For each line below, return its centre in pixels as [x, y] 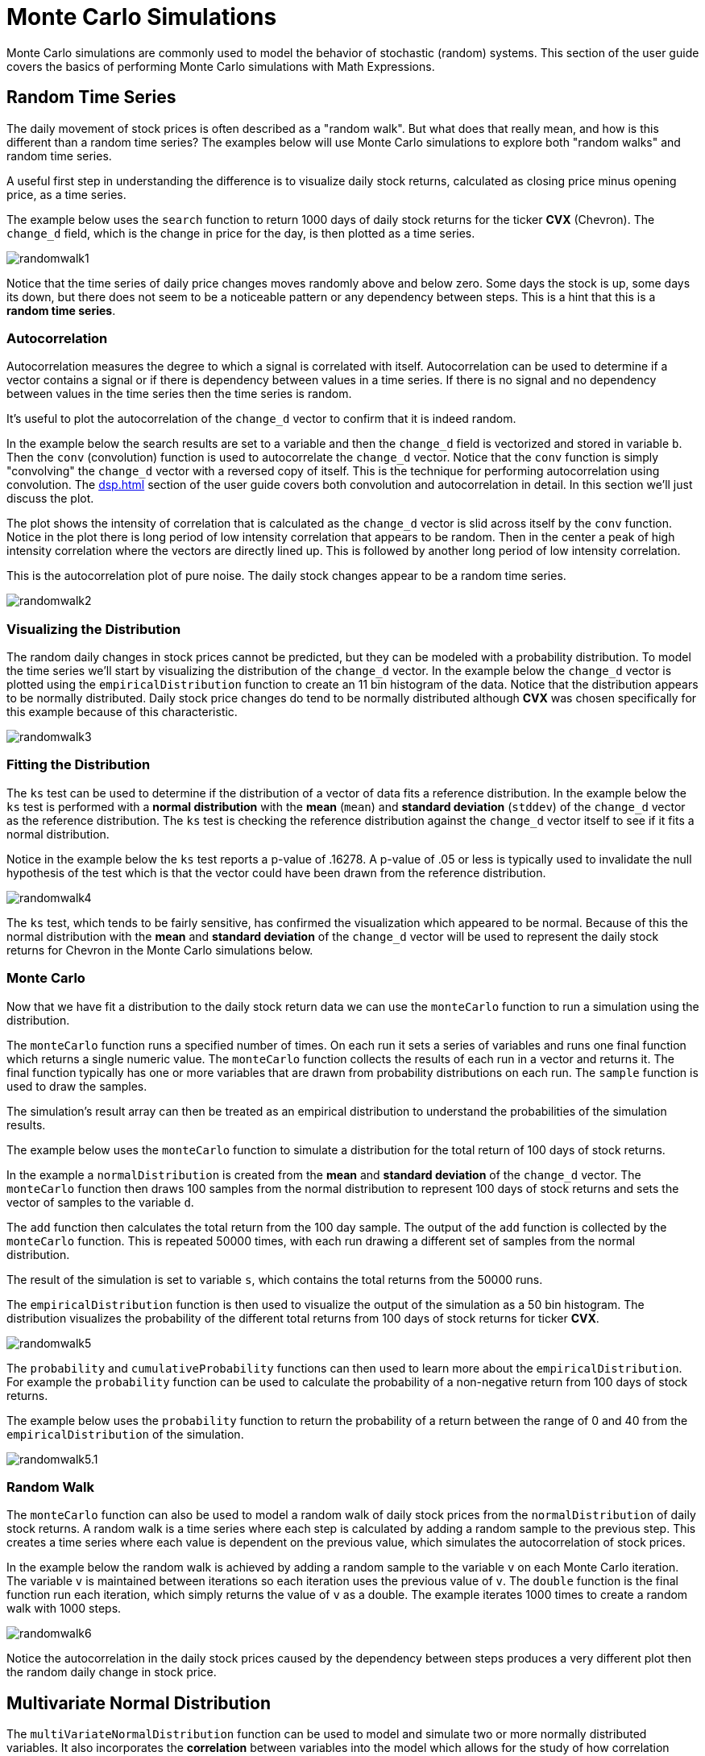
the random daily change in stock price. [112, 1672]
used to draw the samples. [77, 1086]
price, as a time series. [66, 194]
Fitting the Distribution [79, 765]
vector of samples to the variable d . [100, 1202]
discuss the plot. [50, 499]
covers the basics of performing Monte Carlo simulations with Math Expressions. [221, 66]
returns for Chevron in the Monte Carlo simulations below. [160, 950]
